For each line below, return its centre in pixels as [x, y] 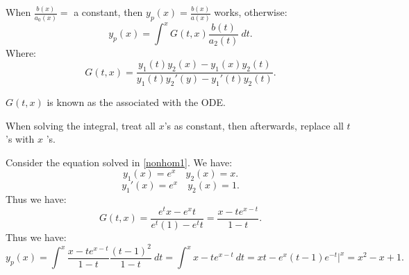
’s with [20, 139]
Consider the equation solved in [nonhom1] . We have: [119, 162]
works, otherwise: [251, 12]
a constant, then [108, 12]
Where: [21, 52]
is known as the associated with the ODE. [136, 101]
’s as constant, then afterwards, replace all [254, 125]
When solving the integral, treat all [81, 125]
